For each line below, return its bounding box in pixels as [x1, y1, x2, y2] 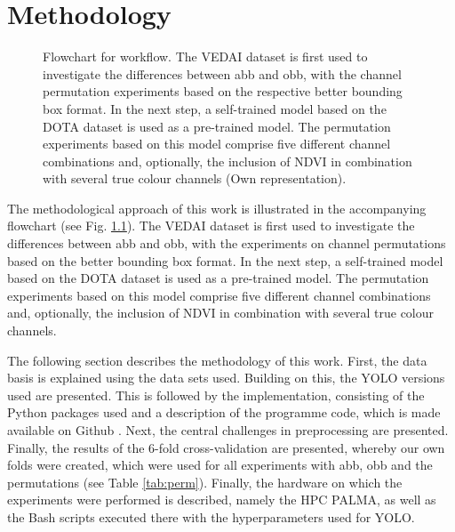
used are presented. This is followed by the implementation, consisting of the [7, 385, 425, 404]
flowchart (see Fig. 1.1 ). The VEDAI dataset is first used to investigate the [7, 216, 415, 235]
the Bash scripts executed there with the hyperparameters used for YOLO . [7, 507, 415, 526]
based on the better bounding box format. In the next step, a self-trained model [7, 251, 443, 270]
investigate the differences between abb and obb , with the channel [43, 64, 402, 83]
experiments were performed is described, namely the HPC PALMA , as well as [7, 490, 436, 509]
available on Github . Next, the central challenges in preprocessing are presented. [7, 421, 449, 439]
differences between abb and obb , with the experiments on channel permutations [7, 234, 446, 253]
